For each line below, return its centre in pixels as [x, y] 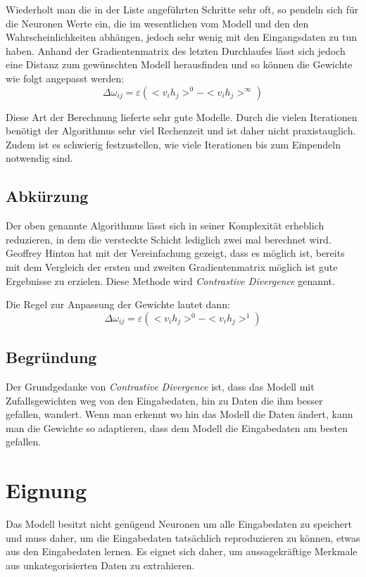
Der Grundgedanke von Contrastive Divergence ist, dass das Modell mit [160, 386]
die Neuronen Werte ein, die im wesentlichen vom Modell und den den [157, 23]
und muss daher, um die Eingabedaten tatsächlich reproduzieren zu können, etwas [183, 537]
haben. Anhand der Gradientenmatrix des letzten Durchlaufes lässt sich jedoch [176, 50]
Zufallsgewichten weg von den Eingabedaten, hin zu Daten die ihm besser [164, 400]
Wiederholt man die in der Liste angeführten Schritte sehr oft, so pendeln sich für [182, 9]
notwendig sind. [39, 158]
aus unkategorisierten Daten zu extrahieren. [100, 565]
